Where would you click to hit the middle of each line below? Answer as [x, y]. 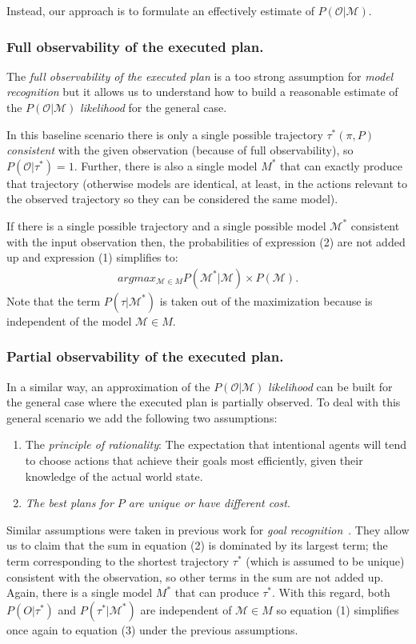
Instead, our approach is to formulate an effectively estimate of [160, 10]
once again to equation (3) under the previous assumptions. [152, 629]
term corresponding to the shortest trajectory [118, 560]
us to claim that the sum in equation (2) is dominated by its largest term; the [197, 545]
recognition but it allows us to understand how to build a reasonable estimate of [202, 92]
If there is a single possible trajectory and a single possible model [166, 225]
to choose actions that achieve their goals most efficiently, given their [194, 460]
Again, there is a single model [80, 592]
